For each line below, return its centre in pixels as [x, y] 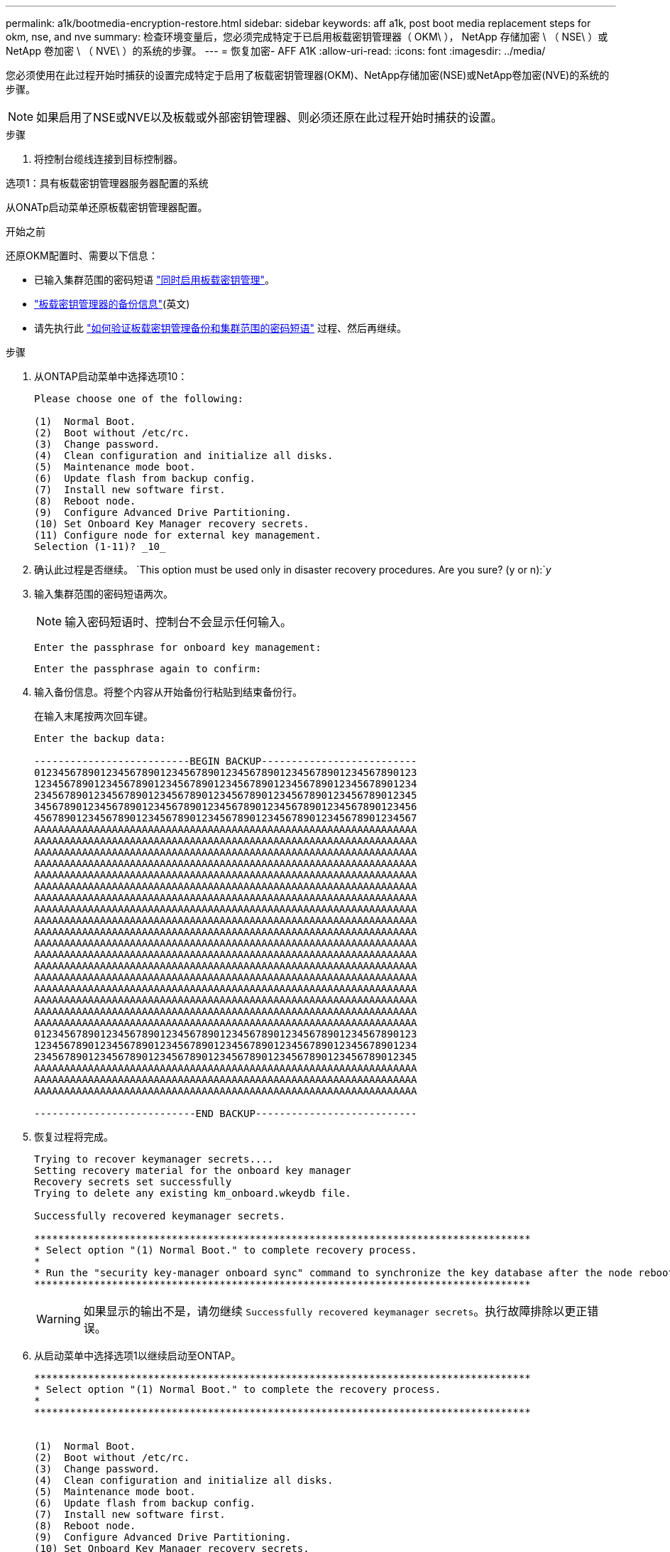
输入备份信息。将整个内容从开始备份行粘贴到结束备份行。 [168, 692]
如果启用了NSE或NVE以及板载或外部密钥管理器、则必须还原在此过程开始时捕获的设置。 [269, 117]
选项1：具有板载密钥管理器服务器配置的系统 [107, 183]
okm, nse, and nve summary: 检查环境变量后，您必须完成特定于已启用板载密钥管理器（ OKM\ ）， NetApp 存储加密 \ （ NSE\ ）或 [307, 37]
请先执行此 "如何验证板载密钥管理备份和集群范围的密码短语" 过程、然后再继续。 [220, 328]
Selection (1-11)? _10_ [100, 546]
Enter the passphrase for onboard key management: [178, 647]
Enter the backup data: [100, 738]
